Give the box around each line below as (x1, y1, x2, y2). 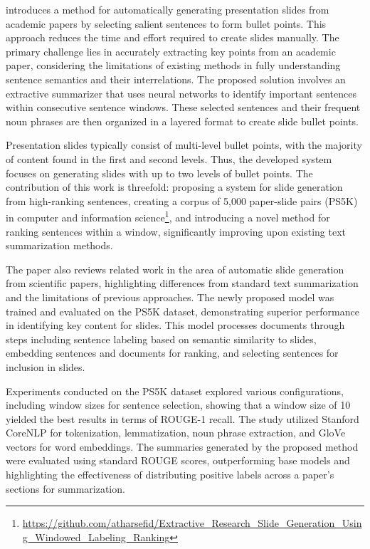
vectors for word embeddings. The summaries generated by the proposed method (6, 439, 359, 454)
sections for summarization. (6, 481, 125, 496)
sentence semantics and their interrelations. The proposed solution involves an (6, 71, 346, 86)
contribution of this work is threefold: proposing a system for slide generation (6, 179, 343, 194)
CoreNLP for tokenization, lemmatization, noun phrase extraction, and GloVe (6, 425, 346, 440)
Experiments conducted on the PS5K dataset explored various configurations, (6, 383, 344, 398)
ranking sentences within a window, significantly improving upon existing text (6, 224, 346, 239)
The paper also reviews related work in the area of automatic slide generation (6, 261, 344, 276)
